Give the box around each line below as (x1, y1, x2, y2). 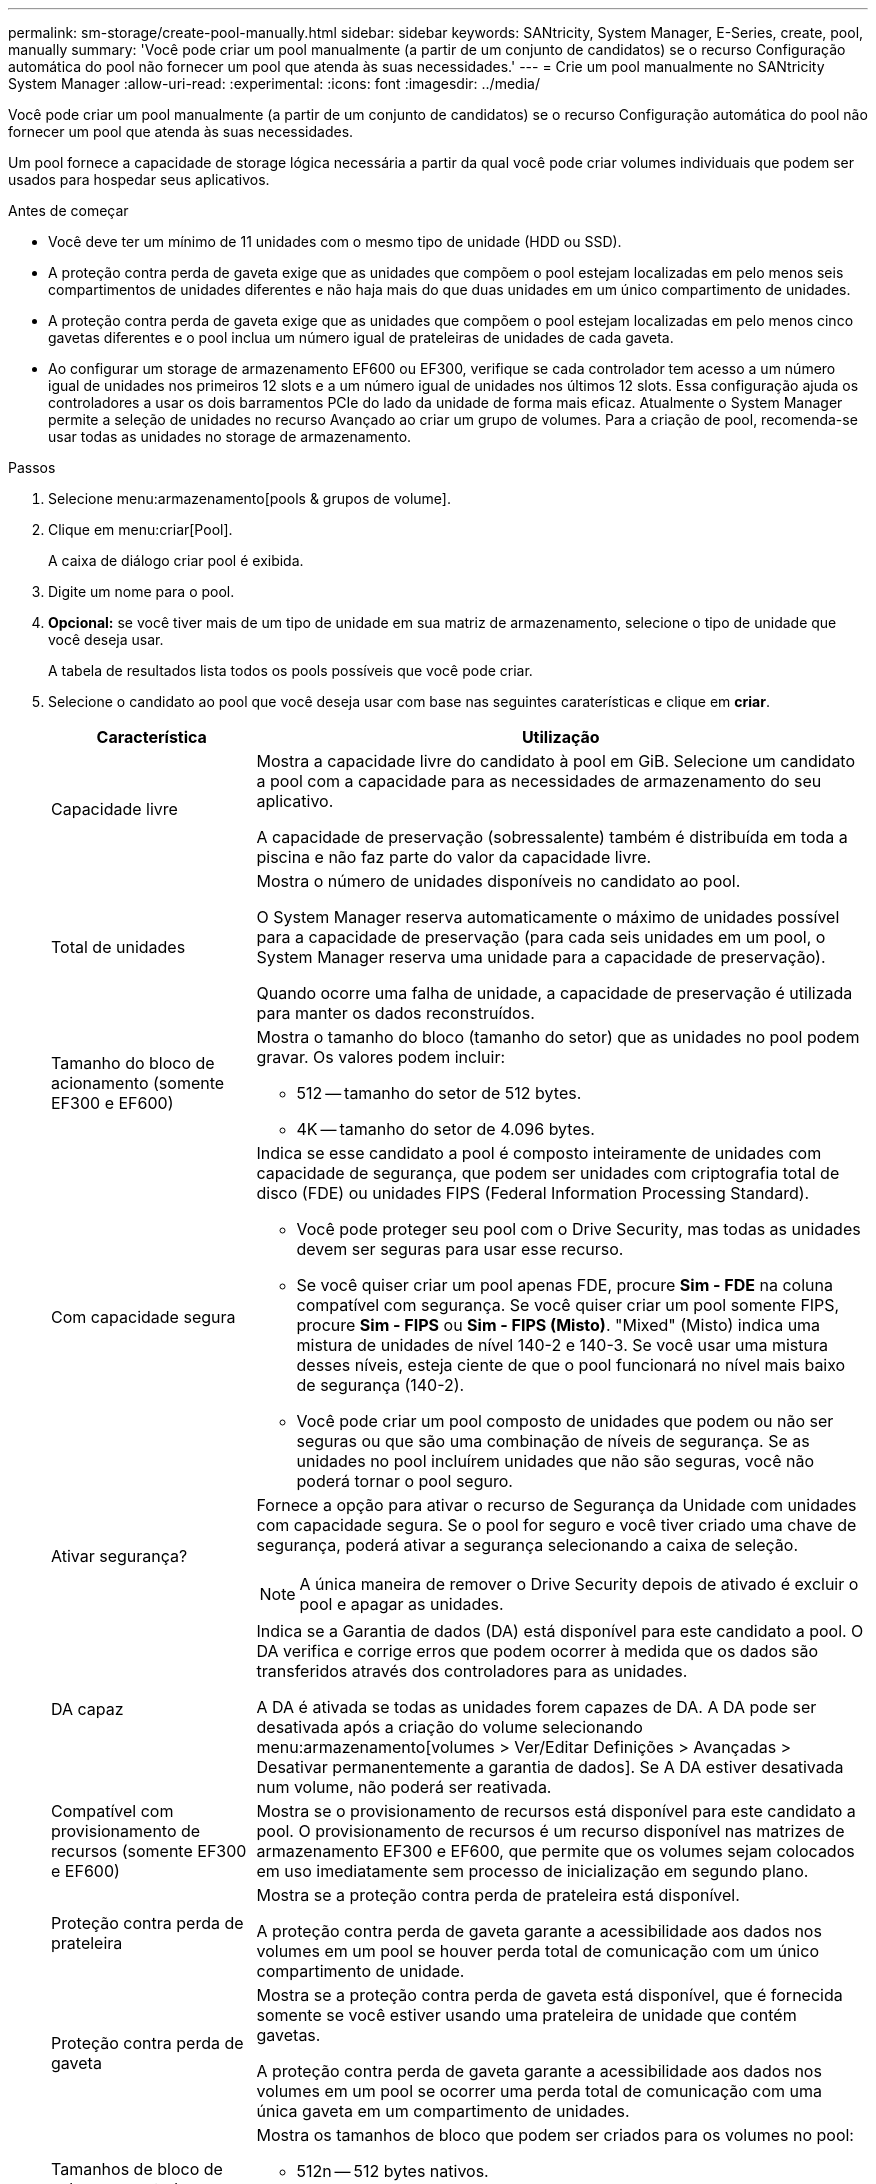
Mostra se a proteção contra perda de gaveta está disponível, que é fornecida (256, 1985, 843, 2005)
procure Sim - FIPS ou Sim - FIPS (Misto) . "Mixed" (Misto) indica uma (296, 1315, 821, 1335)
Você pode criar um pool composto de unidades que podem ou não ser (296, 1411, 834, 1431)
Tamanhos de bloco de (51, 2159, 223, 2179)
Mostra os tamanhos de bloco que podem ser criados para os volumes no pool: (256, 2125, 854, 2145)
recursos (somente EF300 (51, 1841, 247, 1861)
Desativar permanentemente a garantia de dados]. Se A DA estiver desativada (256, 1757, 844, 1777)
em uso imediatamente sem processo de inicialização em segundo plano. (256, 1861, 809, 1881)
